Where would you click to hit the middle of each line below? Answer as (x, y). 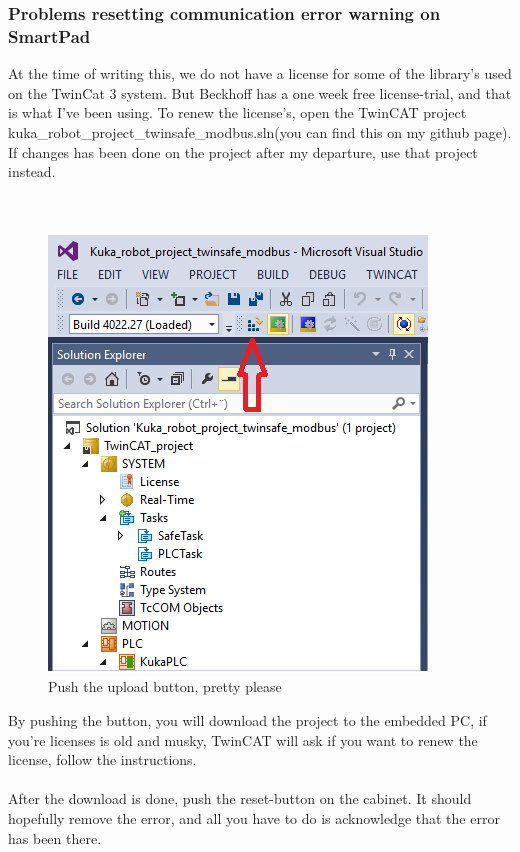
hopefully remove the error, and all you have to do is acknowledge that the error (254, 818)
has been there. (55, 837)
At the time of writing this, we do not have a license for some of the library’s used (260, 73)
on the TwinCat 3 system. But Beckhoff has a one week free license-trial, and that (260, 92)
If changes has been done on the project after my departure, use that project (243, 151)
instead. (32, 171)
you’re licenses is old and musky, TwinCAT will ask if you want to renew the (243, 739)
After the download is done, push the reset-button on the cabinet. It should (240, 798)
